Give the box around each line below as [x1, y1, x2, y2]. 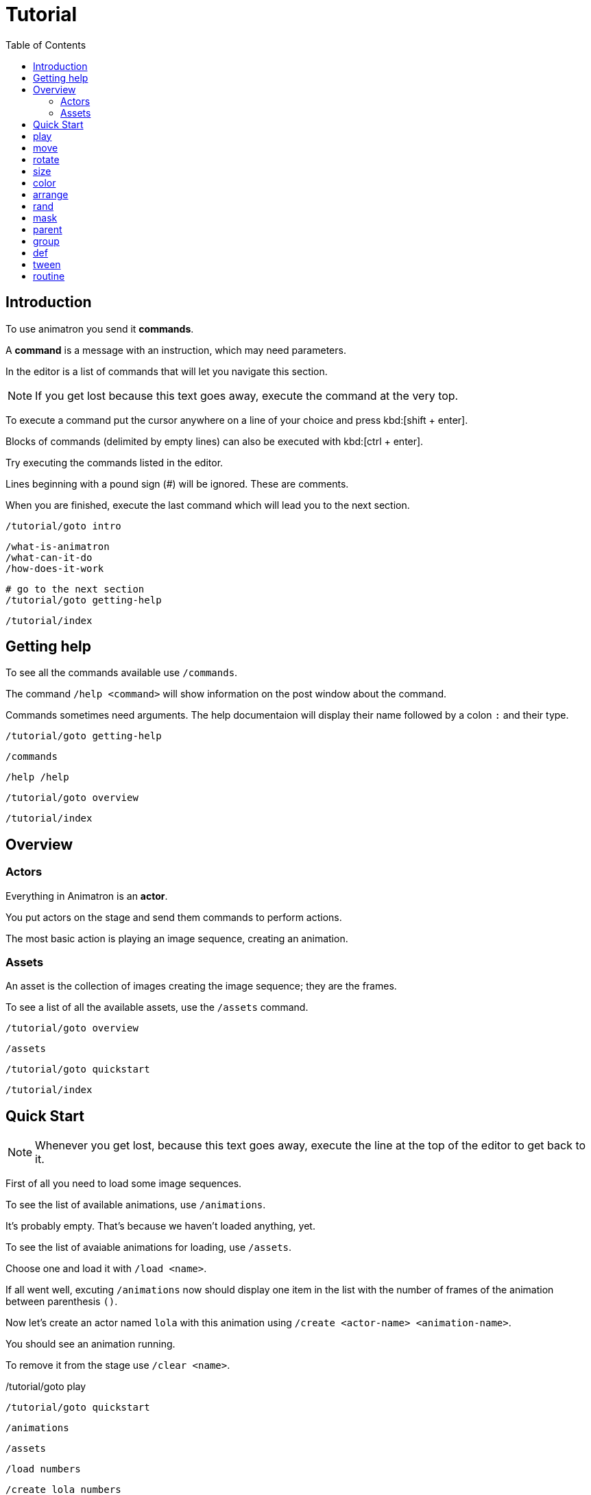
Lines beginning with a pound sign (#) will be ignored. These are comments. [5, 477, 349, 490]
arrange [33, 188, 69, 200]
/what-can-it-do [5, 551, 93, 563]
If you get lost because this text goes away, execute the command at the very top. [35, 388, 459, 403]
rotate [33, 153, 60, 165]
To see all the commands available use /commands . [5, 667, 238, 679]
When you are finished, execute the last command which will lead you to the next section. [5, 499, 410, 511]
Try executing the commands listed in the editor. [5, 456, 224, 468]
